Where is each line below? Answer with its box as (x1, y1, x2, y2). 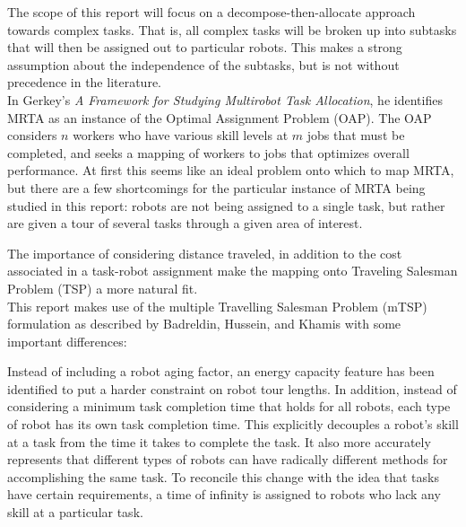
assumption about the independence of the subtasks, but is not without (7, 55, 400, 74)
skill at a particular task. (7, 503, 143, 522)
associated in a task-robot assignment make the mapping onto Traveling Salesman (7, 261, 458, 280)
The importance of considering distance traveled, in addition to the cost (7, 243, 402, 262)
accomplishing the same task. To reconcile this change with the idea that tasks (7, 467, 439, 486)
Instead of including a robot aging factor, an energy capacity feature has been (7, 362, 435, 381)
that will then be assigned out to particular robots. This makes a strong (7, 38, 402, 57)
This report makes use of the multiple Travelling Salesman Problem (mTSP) (7, 296, 427, 315)
